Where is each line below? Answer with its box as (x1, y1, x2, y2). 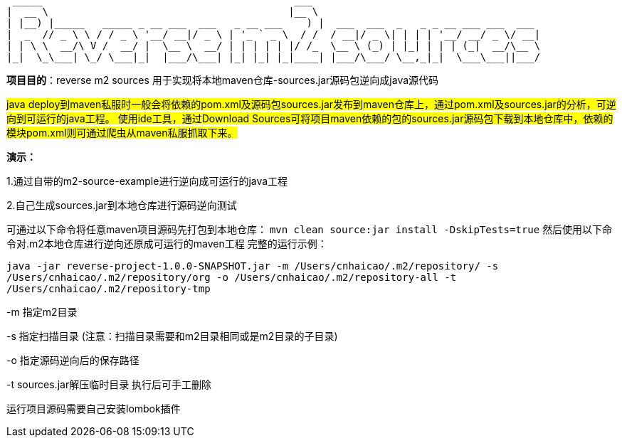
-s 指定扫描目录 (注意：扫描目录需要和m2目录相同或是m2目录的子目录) (6, 330, 338, 342)
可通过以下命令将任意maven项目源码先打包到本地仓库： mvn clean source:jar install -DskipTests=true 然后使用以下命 (6, 223, 613, 235)
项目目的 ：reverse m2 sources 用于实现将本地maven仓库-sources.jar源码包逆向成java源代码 (6, 74, 439, 86)
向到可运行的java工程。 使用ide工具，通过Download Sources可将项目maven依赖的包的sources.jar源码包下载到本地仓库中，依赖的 (6, 112, 613, 124)
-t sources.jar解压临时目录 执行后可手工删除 (6, 378, 212, 390)
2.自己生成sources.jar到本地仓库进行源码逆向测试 (6, 199, 237, 211)
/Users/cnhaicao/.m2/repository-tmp (6, 283, 211, 294)
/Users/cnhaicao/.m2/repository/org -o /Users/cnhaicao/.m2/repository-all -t (6, 272, 457, 283)
